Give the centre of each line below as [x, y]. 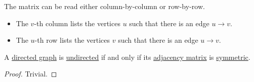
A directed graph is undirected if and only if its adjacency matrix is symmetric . [127, 57]
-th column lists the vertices [77, 23]
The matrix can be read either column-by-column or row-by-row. [104, 6]
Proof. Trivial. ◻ [31, 74]
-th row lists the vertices [72, 40]
